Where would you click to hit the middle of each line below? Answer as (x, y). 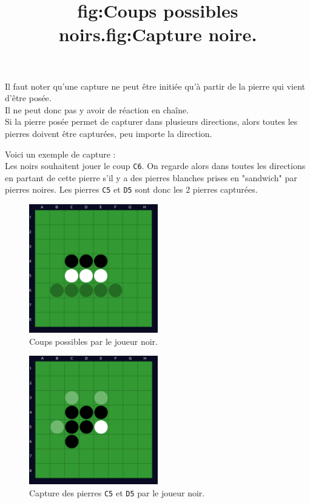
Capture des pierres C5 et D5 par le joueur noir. (117, 492)
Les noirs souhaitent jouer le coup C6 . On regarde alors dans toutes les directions (155, 166)
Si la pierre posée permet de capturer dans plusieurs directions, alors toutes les (151, 122)
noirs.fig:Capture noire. (158, 34)
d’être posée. (28, 98)
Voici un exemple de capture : (60, 154)
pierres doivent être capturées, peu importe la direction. (109, 133)
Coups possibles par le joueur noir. (94, 341)
